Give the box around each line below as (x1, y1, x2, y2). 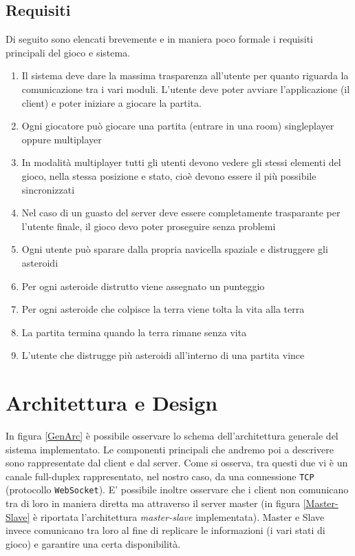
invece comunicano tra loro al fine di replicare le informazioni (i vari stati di (6, 523, 325, 537)
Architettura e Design (6, 389, 218, 417)
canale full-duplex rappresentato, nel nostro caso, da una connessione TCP (6, 469, 314, 483)
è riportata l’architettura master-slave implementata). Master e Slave (33, 509, 325, 524)
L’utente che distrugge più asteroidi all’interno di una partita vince (21, 348, 305, 362)
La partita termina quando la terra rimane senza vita (21, 325, 247, 339)
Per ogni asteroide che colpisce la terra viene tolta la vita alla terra (21, 302, 305, 316)
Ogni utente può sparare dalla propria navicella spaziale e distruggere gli (21, 242, 328, 256)
